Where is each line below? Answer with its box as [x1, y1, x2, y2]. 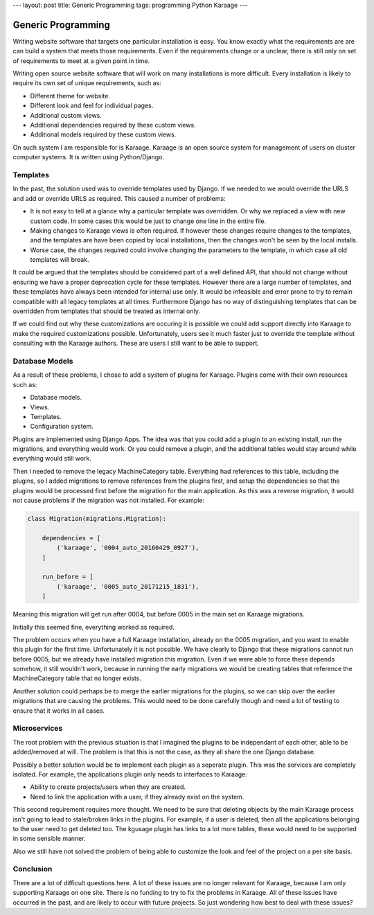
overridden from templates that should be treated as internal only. [12, 307, 200, 315]
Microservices [12, 724, 63, 734]
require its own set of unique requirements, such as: [12, 79, 162, 87]
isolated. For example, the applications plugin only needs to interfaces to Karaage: [12, 770, 247, 779]
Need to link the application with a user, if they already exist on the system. [30, 792, 244, 801]
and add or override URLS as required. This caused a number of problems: [12, 194, 226, 202]
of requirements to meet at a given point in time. [12, 56, 150, 65]
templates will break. [30, 256, 89, 264]
